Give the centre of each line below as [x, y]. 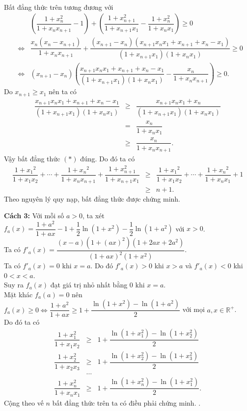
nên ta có [63, 91]
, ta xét [94, 215]
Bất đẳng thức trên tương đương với [59, 7]
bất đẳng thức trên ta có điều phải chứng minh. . [126, 402]
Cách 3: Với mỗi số [34, 215]
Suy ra [14, 285]
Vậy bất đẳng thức [32, 158]
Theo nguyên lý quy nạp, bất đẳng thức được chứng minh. [92, 199]
